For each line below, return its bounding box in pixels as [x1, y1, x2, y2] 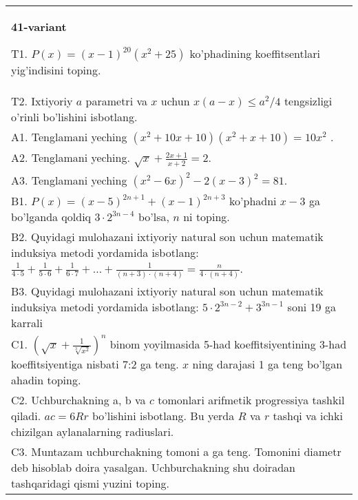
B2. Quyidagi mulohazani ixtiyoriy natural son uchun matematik [11, 228, 324, 244]
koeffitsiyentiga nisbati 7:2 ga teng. [11, 355, 179, 372]
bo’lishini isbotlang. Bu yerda [92, 407, 235, 424]
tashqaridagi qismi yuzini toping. [11, 475, 170, 491]
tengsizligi [284, 93, 333, 109]
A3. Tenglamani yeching [11, 171, 127, 188]
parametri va [85, 93, 147, 109]
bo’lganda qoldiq [11, 208, 92, 225]
